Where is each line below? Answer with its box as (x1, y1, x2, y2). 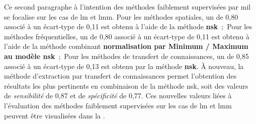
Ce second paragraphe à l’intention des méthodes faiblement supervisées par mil (4, 2, 251, 12)
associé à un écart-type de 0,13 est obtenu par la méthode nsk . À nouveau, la (4, 60, 244, 71)
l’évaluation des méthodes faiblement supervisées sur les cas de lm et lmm (4, 100, 232, 110)
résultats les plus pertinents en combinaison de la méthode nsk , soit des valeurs (4, 80, 248, 91)
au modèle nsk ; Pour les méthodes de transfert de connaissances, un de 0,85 (4, 50, 249, 61)
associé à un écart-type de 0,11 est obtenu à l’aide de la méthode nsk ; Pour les (4, 21, 252, 32)
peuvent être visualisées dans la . (4, 110, 105, 120)
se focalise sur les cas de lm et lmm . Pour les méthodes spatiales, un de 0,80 (4, 11, 238, 22)
